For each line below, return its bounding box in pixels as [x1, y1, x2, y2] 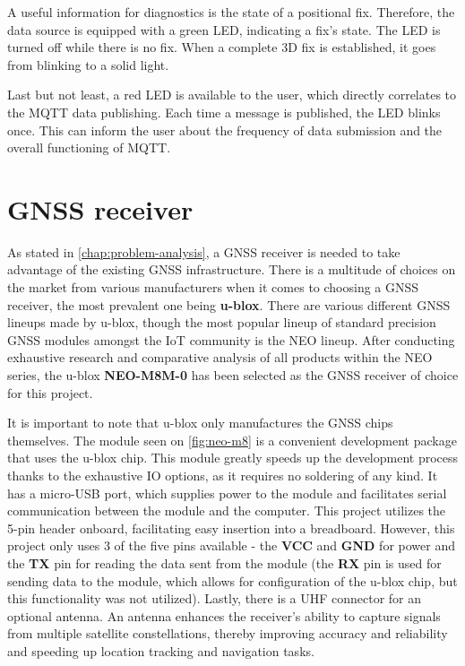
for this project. [7, 383, 93, 402]
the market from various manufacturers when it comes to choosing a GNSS [7, 278, 419, 297]
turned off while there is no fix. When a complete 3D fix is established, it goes [7, 38, 436, 56]
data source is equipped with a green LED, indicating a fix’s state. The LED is [7, 20, 441, 39]
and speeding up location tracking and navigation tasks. [7, 641, 314, 660]
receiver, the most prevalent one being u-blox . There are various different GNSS [7, 295, 451, 314]
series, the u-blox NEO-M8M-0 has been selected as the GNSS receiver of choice [7, 366, 459, 385]
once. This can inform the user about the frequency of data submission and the [7, 120, 443, 139]
